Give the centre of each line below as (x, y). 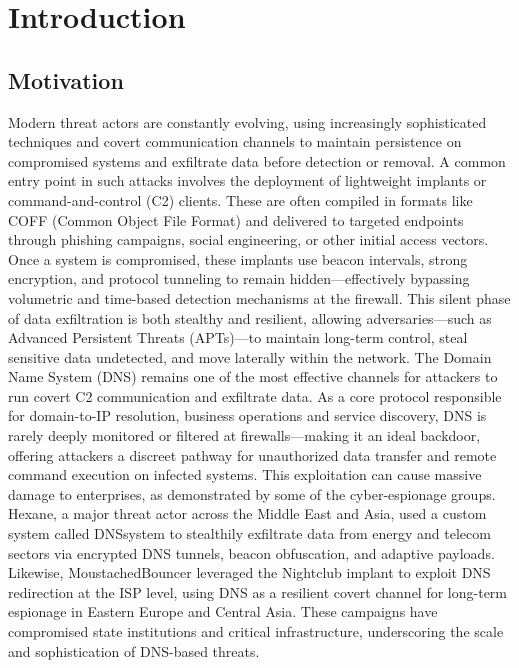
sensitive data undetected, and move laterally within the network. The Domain (250, 356)
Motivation (66, 79)
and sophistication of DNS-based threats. (134, 650)
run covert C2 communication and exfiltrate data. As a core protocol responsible (255, 395)
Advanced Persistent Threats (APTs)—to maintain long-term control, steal (238, 337)
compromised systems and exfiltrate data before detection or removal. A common (257, 160)
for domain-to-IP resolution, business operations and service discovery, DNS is (247, 415)
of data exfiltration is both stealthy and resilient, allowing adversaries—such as (250, 317)
